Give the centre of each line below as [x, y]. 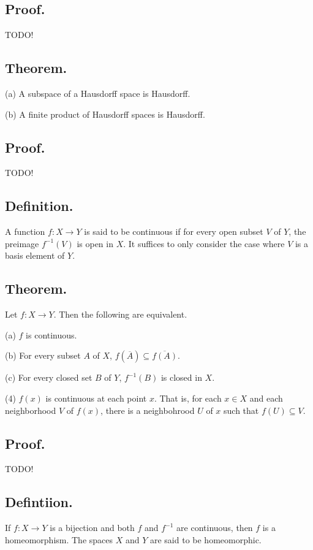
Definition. [39, 206]
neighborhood [31, 410]
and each [266, 398]
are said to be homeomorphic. [206, 539]
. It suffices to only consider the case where [204, 243]
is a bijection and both [92, 528]
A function [25, 231]
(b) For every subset [43, 355]
